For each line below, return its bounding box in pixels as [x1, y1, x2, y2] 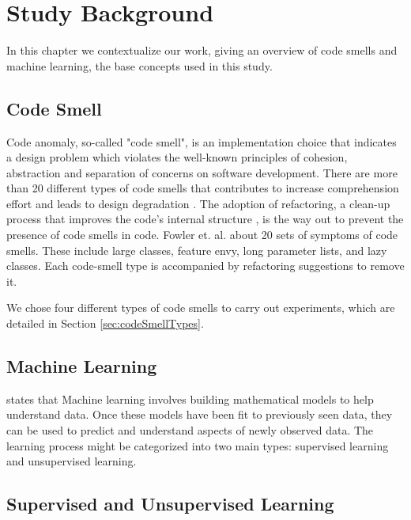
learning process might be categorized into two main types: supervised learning [6, 437, 389, 454]
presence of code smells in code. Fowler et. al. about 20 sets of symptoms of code [6, 226, 398, 243]
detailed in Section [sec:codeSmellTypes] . [6, 315, 204, 332]
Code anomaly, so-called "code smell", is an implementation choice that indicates [6, 133, 397, 150]
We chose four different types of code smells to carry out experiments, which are [6, 299, 395, 316]
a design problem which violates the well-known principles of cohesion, [6, 149, 348, 165]
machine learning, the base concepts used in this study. [6, 57, 273, 74]
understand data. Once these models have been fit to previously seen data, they [6, 406, 393, 423]
